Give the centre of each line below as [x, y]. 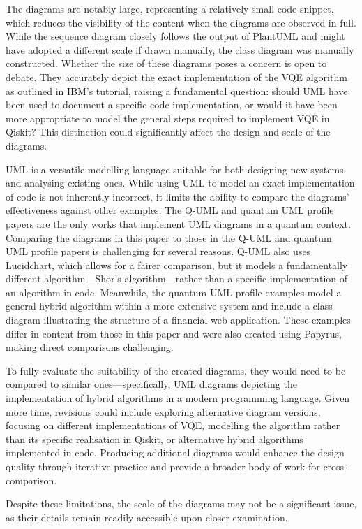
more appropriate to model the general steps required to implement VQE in [168, 118]
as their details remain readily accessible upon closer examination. [147, 517]
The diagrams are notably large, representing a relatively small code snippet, [170, 8]
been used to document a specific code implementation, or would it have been [172, 104]
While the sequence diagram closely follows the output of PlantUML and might [175, 36]
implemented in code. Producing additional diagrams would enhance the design [175, 452]
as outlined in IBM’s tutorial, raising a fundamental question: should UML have [177, 90]
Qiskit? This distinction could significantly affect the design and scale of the [168, 132]
